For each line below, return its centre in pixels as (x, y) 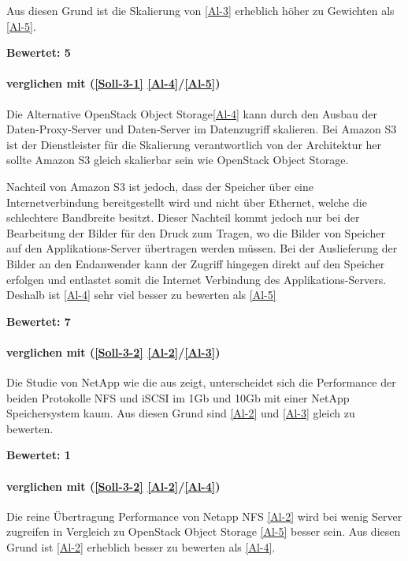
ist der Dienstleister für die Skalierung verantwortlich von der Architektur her (194, 144)
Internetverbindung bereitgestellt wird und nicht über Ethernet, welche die (187, 202)
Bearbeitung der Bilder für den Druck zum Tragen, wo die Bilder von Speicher (196, 232)
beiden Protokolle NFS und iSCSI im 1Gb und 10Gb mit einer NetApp (178, 397)
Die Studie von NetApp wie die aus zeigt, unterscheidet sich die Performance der (201, 382)
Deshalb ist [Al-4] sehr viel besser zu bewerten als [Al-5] (141, 295)
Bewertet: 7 (39, 321)
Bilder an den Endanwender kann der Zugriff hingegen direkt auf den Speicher (196, 263)
